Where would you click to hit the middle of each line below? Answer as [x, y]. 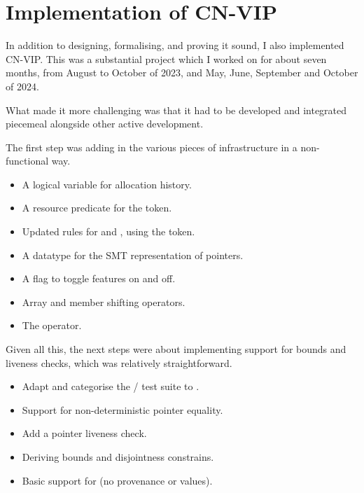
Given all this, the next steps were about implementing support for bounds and [176, 349]
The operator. [52, 325]
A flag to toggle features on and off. [99, 278]
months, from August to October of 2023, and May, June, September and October [182, 72]
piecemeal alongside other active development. [105, 124]
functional [27, 161]
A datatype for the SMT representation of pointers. [133, 255]
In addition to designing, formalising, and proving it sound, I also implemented [175, 45]
